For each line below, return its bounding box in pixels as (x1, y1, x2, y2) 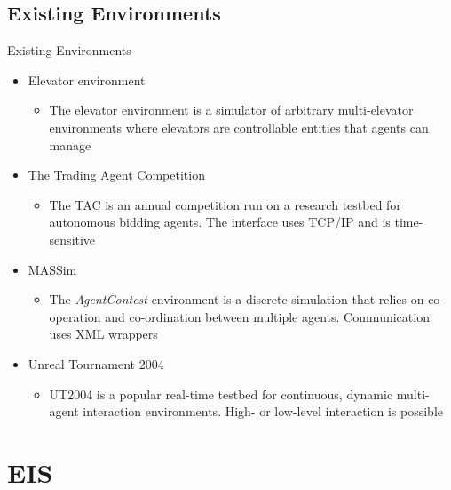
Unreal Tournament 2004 (28, 354, 164, 373)
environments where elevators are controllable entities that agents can (49, 117, 429, 136)
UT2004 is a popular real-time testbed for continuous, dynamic (49, 384, 393, 403)
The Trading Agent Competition (28, 165, 205, 184)
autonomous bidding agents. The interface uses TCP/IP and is (49, 213, 391, 231)
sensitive (49, 229, 96, 248)
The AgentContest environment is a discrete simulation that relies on (49, 290, 424, 309)
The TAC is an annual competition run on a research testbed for (49, 195, 401, 213)
